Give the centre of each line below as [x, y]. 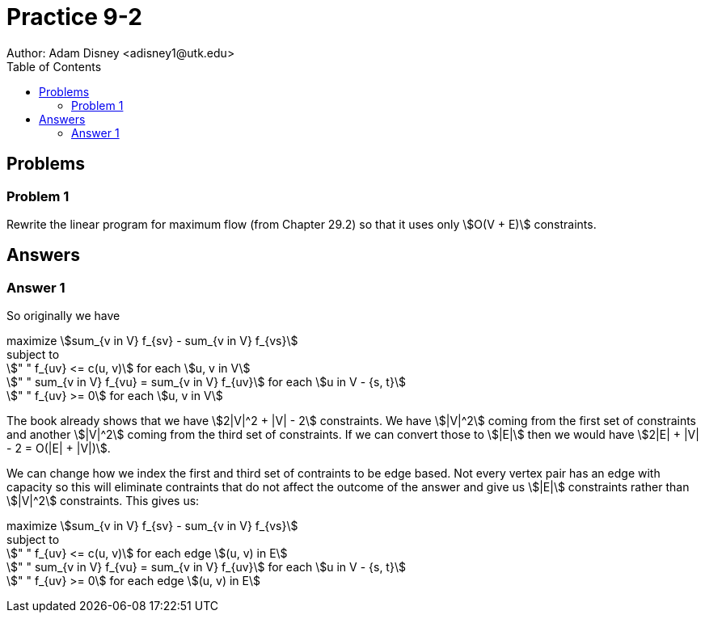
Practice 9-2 [74, 17]
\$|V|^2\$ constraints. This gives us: [103, 501]
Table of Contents [54, 66]
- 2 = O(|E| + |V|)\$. [59, 448]
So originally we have [63, 316]
